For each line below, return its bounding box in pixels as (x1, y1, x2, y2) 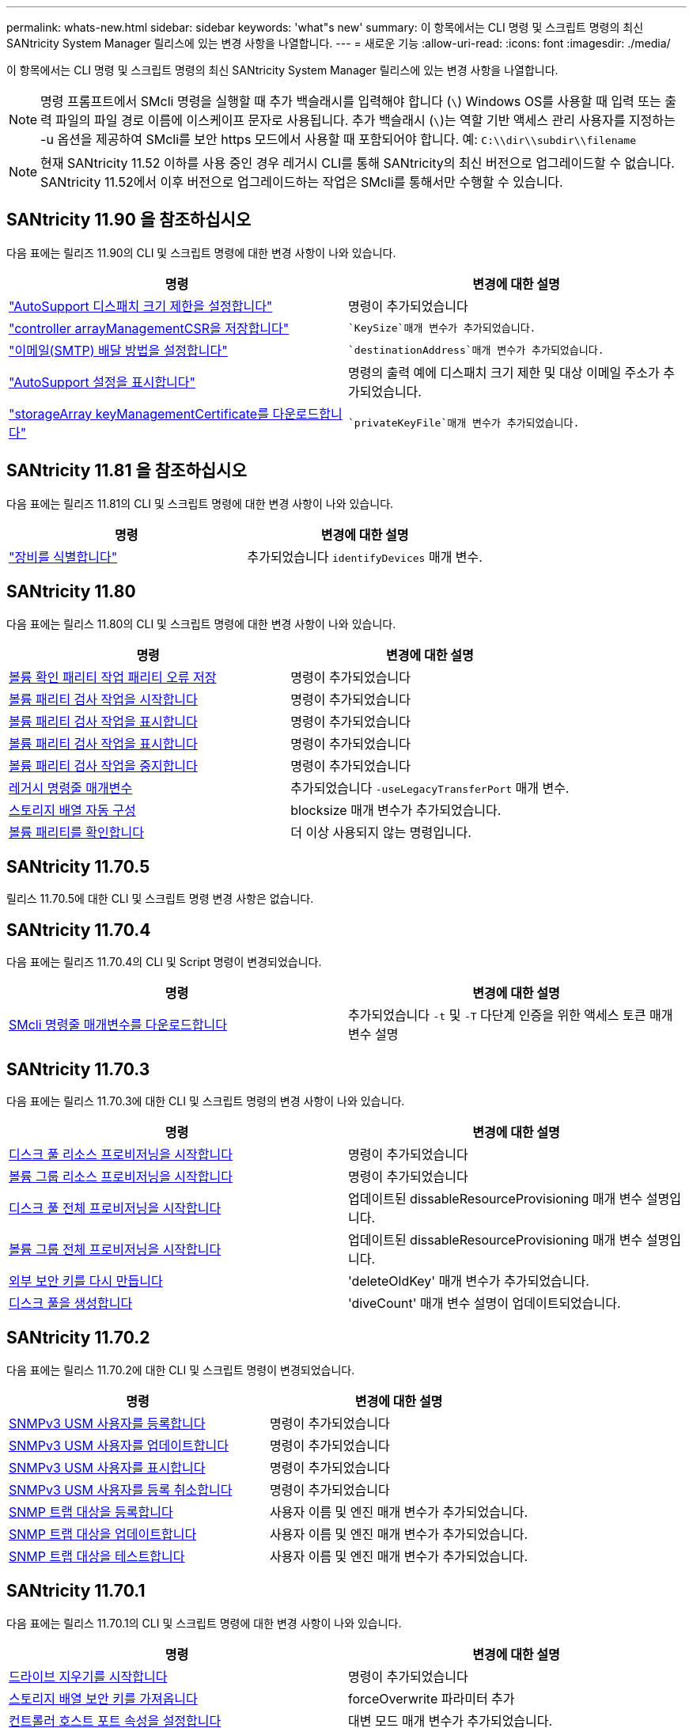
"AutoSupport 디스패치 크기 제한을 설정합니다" (9, 297, 273, 314)
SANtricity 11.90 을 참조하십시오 (6, 210, 252, 230)
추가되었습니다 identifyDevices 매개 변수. (247, 548, 483, 565)
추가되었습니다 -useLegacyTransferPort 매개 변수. (290, 779, 570, 796)
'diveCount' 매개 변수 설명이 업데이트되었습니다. (348, 1295, 621, 1312)
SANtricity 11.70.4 (6, 919, 151, 940)
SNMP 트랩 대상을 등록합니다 (9, 1503, 173, 1520)
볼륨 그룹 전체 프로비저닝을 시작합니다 (9, 1241, 222, 1258)
